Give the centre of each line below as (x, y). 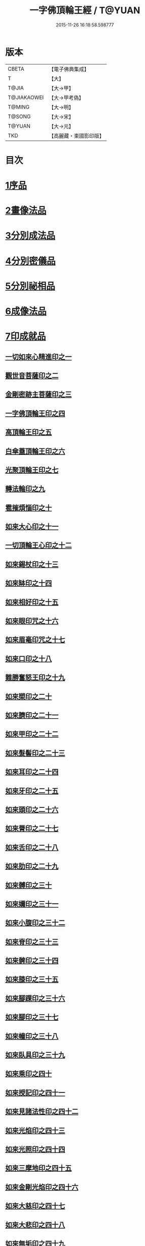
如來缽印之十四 (29, 583)
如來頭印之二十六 (32, 810)
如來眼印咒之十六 (32, 621)
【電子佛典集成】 (69, 69)
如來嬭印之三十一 (32, 904)
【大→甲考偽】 (66, 98)
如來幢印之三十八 (32, 1036)
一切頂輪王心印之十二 (38, 545)
